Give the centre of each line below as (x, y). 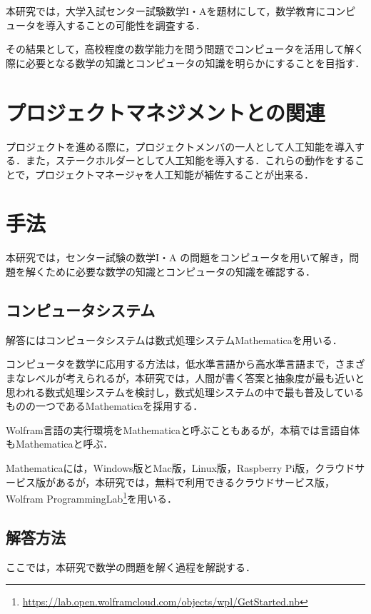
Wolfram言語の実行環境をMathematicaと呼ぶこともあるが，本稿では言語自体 (183, 429)
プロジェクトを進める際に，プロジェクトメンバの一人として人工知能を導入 (180, 146)
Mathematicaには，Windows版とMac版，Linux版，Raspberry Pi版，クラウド (181, 467)
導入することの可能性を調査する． (125, 25)
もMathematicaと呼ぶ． (60, 444)
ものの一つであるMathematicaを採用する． (105, 406)
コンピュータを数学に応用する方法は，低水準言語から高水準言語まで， (171, 364)
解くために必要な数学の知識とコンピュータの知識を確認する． (170, 271)
